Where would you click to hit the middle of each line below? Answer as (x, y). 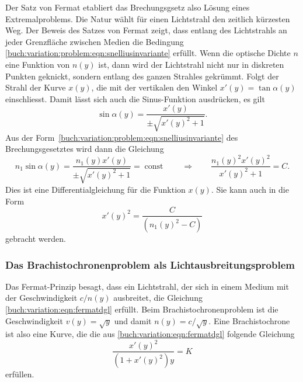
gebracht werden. (36, 239)
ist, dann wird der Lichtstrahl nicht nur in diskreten (191, 64)
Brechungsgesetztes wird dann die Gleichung (85, 149)
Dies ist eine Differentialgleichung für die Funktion (95, 189)
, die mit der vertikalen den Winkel (154, 87)
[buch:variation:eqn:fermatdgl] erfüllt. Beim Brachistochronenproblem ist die (142, 309)
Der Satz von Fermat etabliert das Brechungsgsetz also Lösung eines (128, 7)
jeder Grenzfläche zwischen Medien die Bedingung (95, 41)
